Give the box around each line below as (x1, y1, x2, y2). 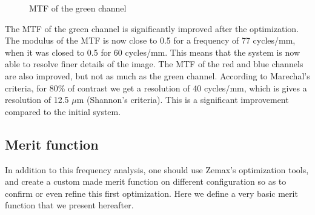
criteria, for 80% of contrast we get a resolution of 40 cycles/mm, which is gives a (5, 81, 307, 94)
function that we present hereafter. (5, 199, 134, 211)
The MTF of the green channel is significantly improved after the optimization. (5, 22, 299, 35)
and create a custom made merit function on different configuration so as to (5, 175, 287, 188)
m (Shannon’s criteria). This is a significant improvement (76, 93, 289, 106)
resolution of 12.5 (5, 93, 69, 106)
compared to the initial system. (5, 105, 121, 117)
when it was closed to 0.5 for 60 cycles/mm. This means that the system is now (5, 45, 300, 58)
